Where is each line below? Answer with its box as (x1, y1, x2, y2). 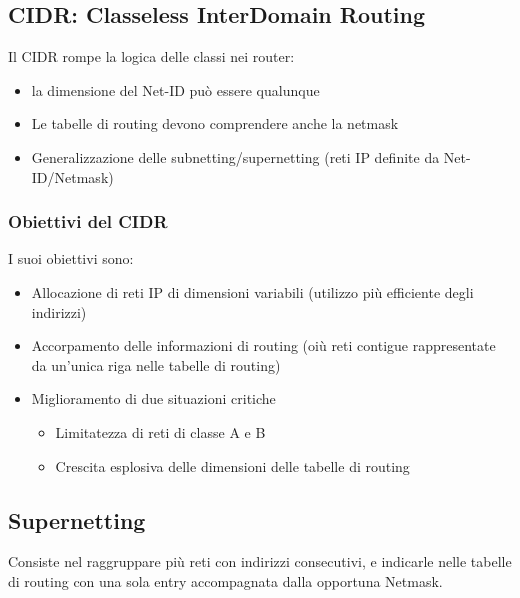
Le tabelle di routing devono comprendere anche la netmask (31, 113, 399, 134)
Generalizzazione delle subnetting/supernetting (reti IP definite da (31, 146, 440, 167)
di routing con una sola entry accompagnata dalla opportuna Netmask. (8, 570, 443, 591)
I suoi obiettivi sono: (8, 248, 134, 269)
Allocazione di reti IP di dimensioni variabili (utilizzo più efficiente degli (31, 281, 474, 302)
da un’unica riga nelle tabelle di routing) (31, 354, 281, 375)
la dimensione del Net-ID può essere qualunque (31, 79, 320, 100)
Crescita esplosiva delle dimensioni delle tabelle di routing (55, 455, 410, 476)
